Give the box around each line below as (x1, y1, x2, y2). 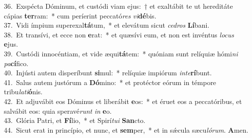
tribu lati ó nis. (4, 86, 43, 97)
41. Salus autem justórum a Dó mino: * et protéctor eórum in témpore (4, 77, 216, 87)
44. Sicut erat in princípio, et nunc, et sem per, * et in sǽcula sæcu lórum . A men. (4, 124, 249, 135)
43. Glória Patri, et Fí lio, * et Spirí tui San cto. (4, 115, 146, 125)
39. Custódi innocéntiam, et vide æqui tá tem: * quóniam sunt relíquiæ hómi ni (4, 48, 238, 58)
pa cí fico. (4, 58, 29, 68)
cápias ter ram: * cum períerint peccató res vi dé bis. (4, 10, 156, 20)
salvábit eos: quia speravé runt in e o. (4, 105, 112, 116)
